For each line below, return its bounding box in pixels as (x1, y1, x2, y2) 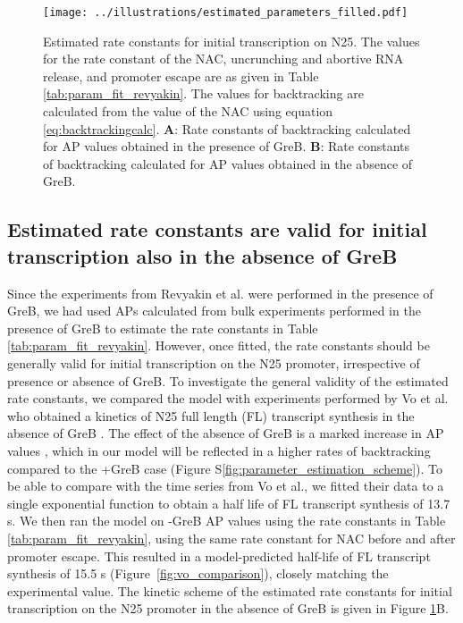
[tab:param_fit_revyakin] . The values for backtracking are (43, 84, 364, 103)
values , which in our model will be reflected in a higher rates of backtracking (7, 441, 431, 459)
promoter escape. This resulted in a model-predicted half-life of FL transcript (7, 546, 431, 565)
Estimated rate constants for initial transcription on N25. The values (43, 31, 420, 50)
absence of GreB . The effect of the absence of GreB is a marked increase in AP (7, 424, 444, 442)
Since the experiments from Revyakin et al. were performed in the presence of (7, 283, 434, 302)
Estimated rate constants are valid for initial (7, 215, 427, 243)
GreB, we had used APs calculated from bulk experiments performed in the (7, 301, 421, 320)
